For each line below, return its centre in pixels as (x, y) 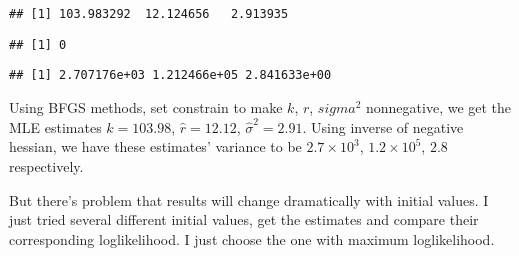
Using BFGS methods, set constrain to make (146, 106)
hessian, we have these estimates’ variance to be (155, 146)
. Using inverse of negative (383, 126)
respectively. (46, 165)
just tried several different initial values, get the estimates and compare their (244, 219)
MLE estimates (55, 126)
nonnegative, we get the (439, 106)
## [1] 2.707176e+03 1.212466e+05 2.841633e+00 (170, 75)
